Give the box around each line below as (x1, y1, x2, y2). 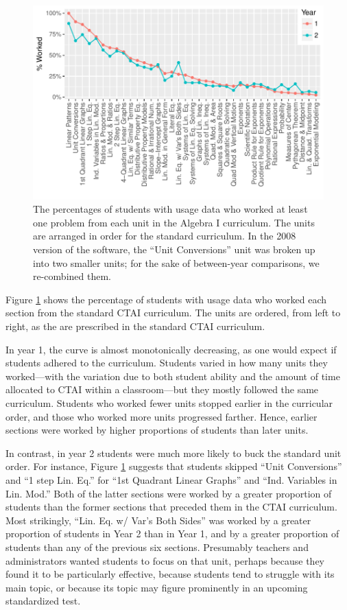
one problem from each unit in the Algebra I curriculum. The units (33, 215, 315, 229)
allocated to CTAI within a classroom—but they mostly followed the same (5, 382, 319, 397)
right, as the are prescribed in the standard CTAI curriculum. (5, 319, 265, 333)
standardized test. (5, 594, 81, 608)
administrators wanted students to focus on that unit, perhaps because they (5, 553, 325, 567)
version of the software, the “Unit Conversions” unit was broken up (33, 242, 315, 257)
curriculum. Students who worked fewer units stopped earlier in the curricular (5, 395, 333, 410)
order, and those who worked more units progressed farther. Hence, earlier (5, 409, 318, 423)
